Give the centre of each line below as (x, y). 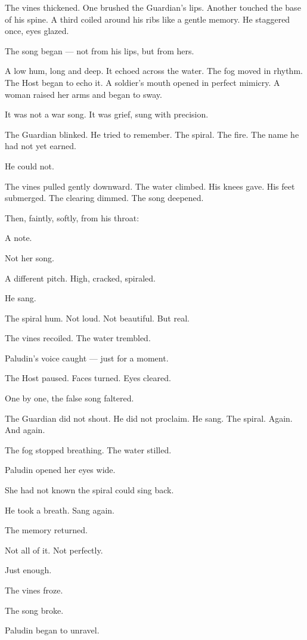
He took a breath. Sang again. (60, 510)
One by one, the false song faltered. (69, 398)
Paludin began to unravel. (52, 630)
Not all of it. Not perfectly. (54, 550)
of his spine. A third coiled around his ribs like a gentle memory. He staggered (148, 19)
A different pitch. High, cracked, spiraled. (80, 278)
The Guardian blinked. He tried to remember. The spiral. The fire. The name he (152, 134)
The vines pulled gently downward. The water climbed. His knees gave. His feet (150, 186)
